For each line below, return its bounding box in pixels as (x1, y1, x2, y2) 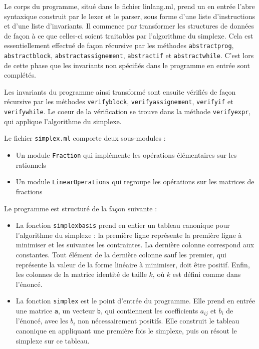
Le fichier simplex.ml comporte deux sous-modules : (4, 133, 166, 143)
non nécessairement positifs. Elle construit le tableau (78, 315, 239, 326)
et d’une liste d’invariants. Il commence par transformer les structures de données (4, 21, 254, 31)
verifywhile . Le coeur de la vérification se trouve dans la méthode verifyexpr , (4, 106, 251, 117)
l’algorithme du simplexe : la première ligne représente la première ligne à (16, 229, 242, 240)
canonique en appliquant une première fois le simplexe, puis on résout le (16, 325, 237, 336)
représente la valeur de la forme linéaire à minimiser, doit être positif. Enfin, (16, 259, 250, 269)
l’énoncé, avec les (16, 315, 68, 326)
